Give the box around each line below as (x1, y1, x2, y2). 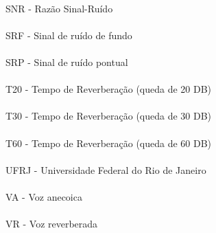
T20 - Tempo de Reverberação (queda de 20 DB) (5, 82, 212, 96)
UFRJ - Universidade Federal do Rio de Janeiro (5, 162, 206, 177)
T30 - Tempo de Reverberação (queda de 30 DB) (5, 109, 212, 123)
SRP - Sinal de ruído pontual (5, 54, 128, 69)
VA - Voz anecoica (5, 189, 82, 203)
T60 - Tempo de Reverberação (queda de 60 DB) (5, 135, 212, 150)
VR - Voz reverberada (5, 217, 98, 231)
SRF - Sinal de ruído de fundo (5, 27, 132, 42)
